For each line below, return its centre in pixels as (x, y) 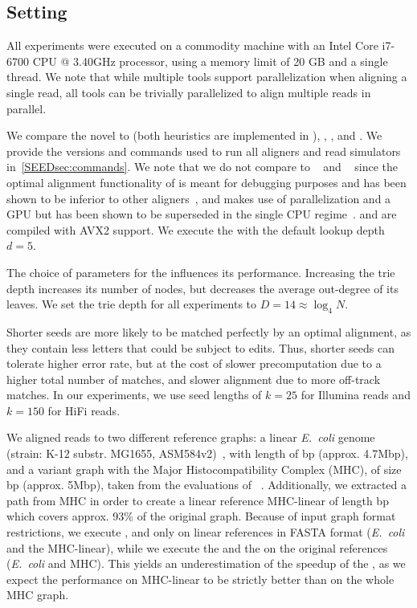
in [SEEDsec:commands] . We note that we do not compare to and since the (202, 167)
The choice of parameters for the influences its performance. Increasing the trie (201, 272)
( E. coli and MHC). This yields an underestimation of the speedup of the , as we (206, 563)
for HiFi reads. (84, 410)
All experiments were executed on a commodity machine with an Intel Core (192, 45)
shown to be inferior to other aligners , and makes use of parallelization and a (199, 198)
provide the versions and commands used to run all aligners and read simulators (204, 151)
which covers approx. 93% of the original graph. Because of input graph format (201, 516)
